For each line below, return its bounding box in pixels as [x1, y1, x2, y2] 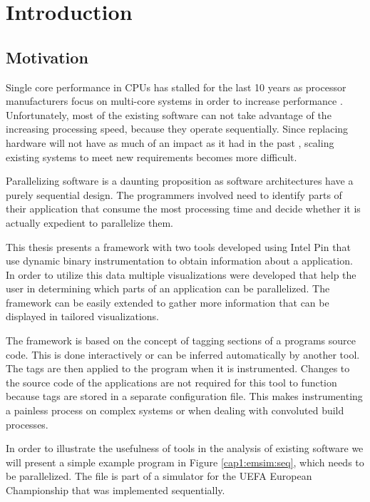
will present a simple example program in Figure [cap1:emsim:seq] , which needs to [6, 454, 364, 469]
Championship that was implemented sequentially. [6, 483, 225, 498]
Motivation [6, 46, 88, 68]
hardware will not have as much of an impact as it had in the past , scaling [6, 135, 334, 150]
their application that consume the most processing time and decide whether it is [6, 201, 361, 216]
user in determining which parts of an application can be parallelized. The [6, 281, 330, 296]
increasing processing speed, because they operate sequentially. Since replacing [6, 121, 349, 136]
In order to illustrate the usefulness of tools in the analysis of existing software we [6, 441, 364, 456]
